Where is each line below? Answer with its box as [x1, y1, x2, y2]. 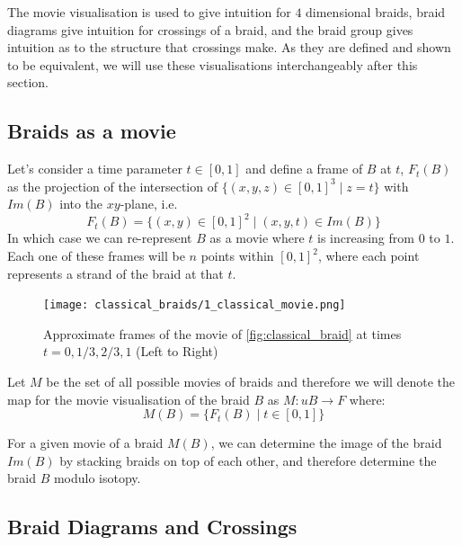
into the [59, 194, 103, 213]
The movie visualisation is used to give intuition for [7, 3, 291, 21]
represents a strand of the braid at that [7, 264, 224, 282]
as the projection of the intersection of [7, 176, 218, 195]
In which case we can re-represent [7, 228, 192, 247]
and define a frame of [245, 159, 363, 178]
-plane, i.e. [120, 194, 178, 213]
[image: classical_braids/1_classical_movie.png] [43, 299, 346, 312]
